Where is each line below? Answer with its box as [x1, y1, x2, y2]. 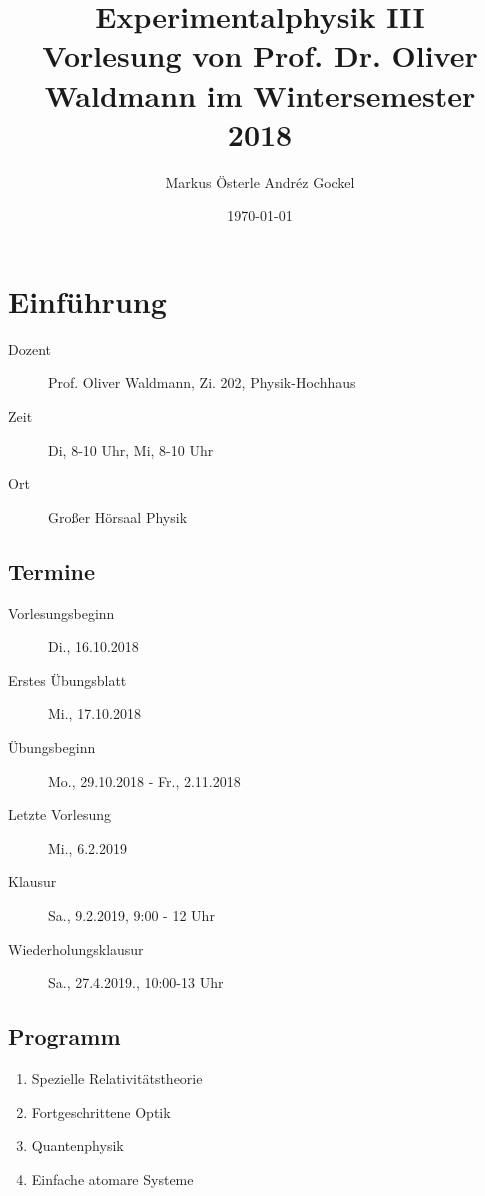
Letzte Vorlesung [8, 804, 111, 825]
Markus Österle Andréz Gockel [165, 171, 355, 192]
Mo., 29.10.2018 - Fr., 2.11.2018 [48, 770, 241, 791]
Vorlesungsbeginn [8, 602, 115, 623]
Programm [8, 1021, 121, 1052]
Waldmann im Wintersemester [44, 74, 476, 115]
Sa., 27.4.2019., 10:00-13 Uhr [48, 972, 224, 993]
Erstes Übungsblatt [8, 669, 127, 690]
